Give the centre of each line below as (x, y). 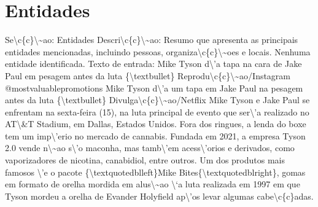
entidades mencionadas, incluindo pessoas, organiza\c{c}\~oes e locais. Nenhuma (158, 51)
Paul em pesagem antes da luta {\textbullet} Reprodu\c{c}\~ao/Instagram (148, 75)
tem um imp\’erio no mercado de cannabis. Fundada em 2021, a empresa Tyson (155, 135)
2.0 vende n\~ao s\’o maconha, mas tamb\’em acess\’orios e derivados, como (150, 148)
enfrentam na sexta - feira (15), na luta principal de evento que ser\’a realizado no (157, 111)
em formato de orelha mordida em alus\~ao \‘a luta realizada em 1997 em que (153, 184)
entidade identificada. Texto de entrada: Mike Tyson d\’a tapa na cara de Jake (153, 64)
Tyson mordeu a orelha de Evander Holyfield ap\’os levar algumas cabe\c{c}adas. (159, 196)
